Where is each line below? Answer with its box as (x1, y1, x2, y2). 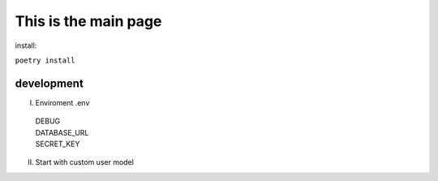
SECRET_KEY (35, 139, 80, 149)
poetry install (15, 55, 76, 65)
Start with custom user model (35, 157, 134, 167)
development (15, 76, 84, 90)
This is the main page (15, 12, 162, 30)
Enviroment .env (35, 97, 90, 107)
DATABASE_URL (35, 127, 89, 137)
